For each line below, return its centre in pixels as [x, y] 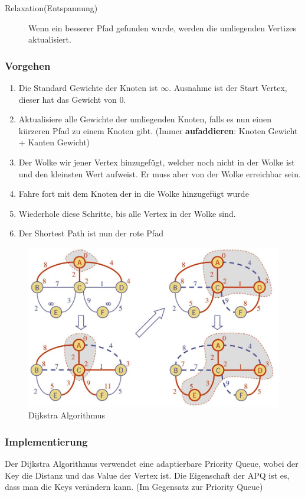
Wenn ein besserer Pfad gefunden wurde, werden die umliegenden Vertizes [163, 27]
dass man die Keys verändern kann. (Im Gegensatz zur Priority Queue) [134, 487]
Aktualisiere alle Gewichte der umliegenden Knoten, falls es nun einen [145, 119]
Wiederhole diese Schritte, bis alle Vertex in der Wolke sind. [127, 213]
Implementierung [46, 441]
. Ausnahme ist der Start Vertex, [228, 87]
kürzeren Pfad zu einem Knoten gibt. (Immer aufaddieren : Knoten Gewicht [158, 130]
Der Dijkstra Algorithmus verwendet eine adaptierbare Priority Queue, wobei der [152, 464]
